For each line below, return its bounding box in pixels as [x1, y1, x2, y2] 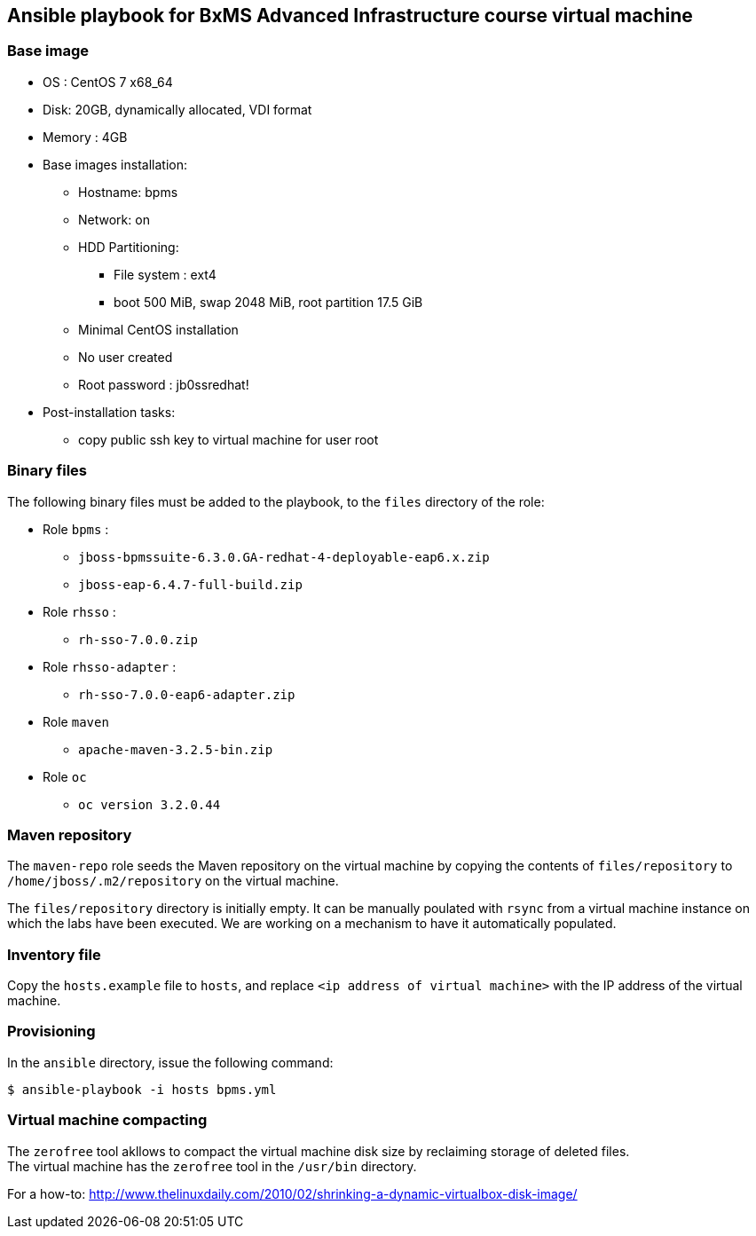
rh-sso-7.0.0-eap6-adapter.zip [78, 687, 295, 702]
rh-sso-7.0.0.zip [78, 632, 198, 647]
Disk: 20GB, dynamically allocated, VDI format [43, 101, 312, 117]
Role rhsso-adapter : [43, 658, 177, 674]
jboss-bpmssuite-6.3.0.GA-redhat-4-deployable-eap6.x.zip [78, 549, 490, 564]
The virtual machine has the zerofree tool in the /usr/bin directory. [7, 1158, 417, 1174]
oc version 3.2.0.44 [78, 797, 221, 812]
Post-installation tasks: [43, 404, 176, 420]
